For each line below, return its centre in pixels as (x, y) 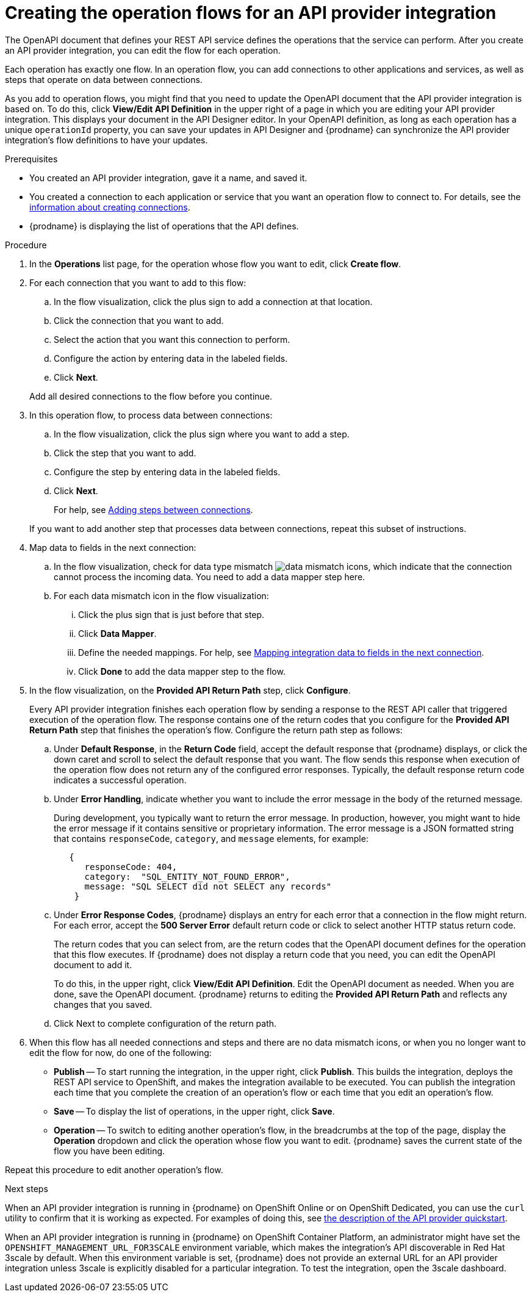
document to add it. (93, 965)
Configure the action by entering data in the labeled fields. (171, 358)
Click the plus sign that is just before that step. (171, 614)
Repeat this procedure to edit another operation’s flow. (114, 1169)
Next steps (27, 1188)
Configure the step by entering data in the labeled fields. (167, 472)
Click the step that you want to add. (125, 453)
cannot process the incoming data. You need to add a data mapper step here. (210, 577)
